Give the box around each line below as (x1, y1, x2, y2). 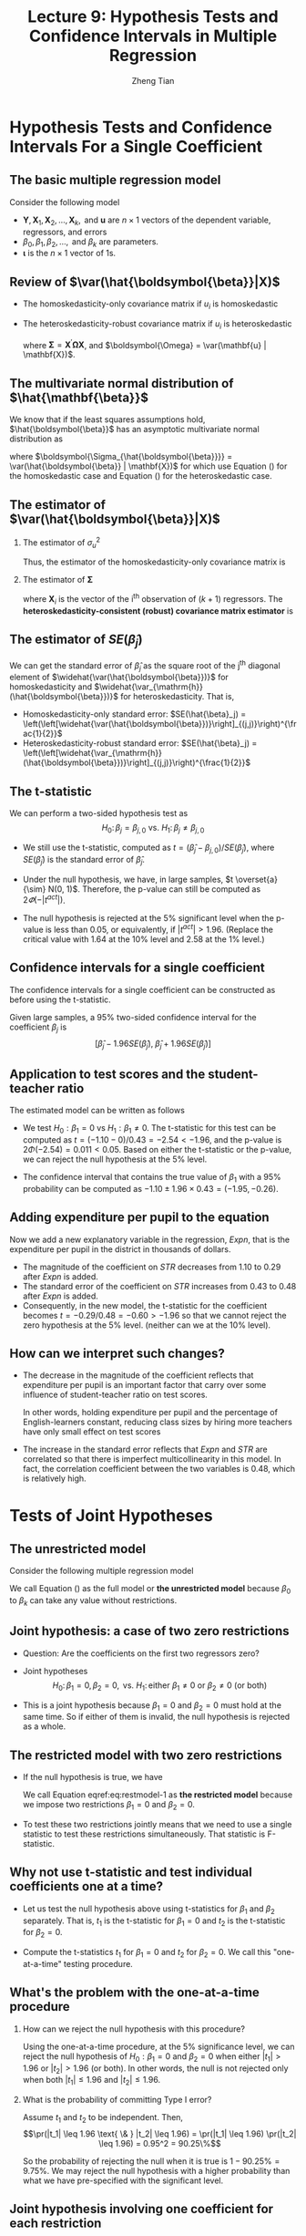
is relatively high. (22, 1473, 87, 1484)
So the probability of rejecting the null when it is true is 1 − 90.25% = (22, 2155, 280, 2167)
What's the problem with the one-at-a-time (9, 1985, 260, 2001)
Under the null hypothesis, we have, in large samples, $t (22, 874, 234, 885)
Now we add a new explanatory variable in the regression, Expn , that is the (9, 1234, 290, 1245)
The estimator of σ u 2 (22, 535, 101, 550)
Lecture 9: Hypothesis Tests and (26, 6, 280, 27)
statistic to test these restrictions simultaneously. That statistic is (22, 1828, 266, 1839)
